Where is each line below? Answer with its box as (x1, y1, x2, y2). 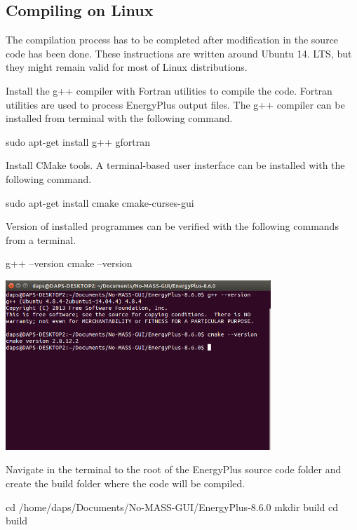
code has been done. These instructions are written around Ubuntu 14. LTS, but (6, 46, 352, 60)
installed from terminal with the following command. (6, 111, 233, 125)
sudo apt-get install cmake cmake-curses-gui (6, 195, 194, 210)
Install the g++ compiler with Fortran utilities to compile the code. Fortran (6, 83, 332, 97)
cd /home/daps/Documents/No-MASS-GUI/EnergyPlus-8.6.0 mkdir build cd (6, 499, 338, 514)
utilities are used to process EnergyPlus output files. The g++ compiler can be (6, 97, 345, 111)
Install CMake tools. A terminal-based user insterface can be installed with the (6, 158, 345, 172)
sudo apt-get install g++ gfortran (6, 134, 150, 149)
